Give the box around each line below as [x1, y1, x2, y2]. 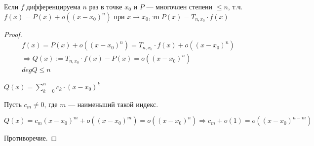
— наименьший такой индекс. [68, 99, 158, 109]
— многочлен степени [146, 1, 213, 11]
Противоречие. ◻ [4, 133, 57, 143]
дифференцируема [26, 1, 80, 11]
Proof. [4, 29, 22, 39]
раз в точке [89, 1, 122, 11]
